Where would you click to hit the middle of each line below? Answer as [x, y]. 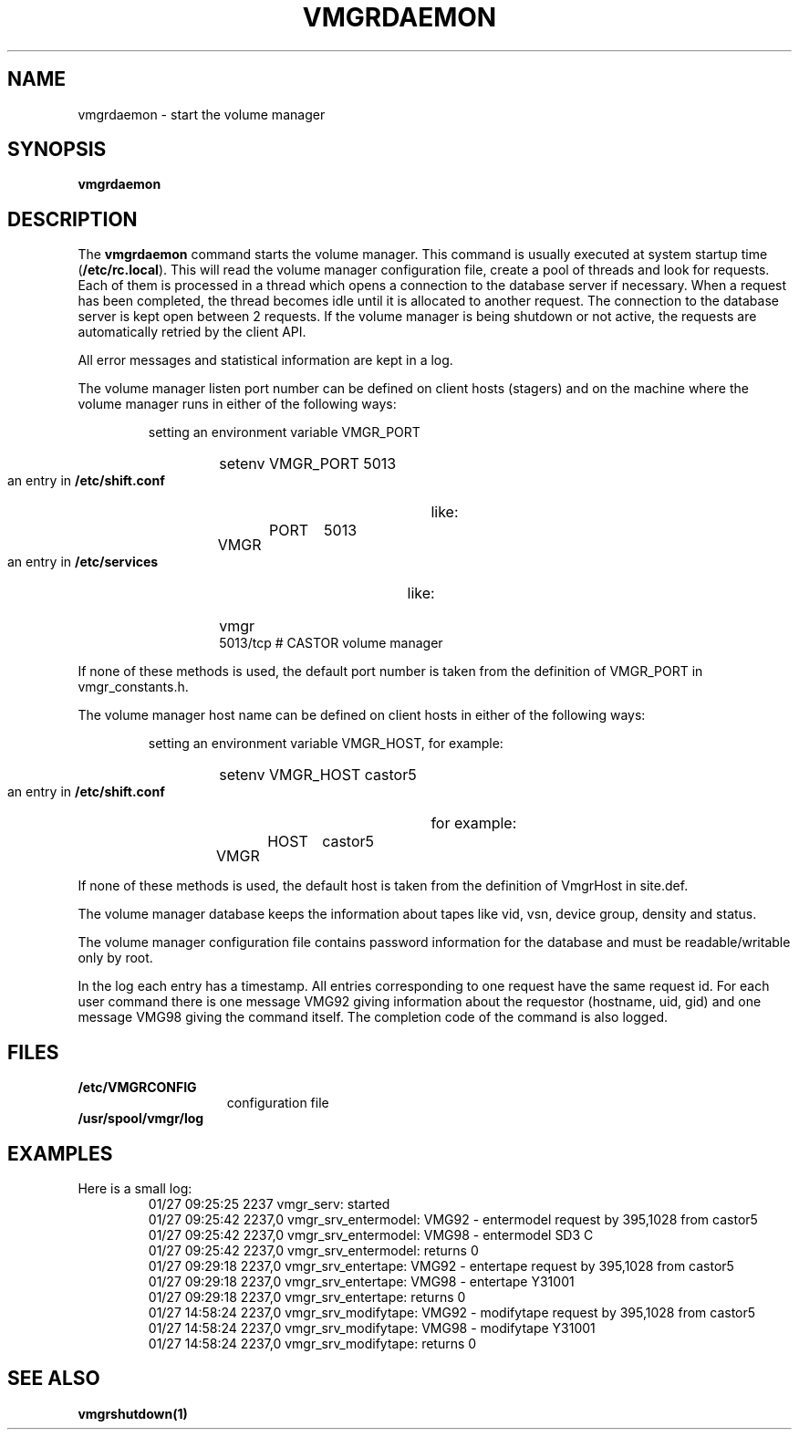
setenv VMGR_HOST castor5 [318, 775]
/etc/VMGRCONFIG [137, 1088]
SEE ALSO [54, 1379]
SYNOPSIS [57, 150]
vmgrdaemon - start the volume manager [202, 114]
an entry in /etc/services [83, 562]
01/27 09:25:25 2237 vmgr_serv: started [269, 1203]
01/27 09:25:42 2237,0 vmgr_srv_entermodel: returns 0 [313, 1250]
